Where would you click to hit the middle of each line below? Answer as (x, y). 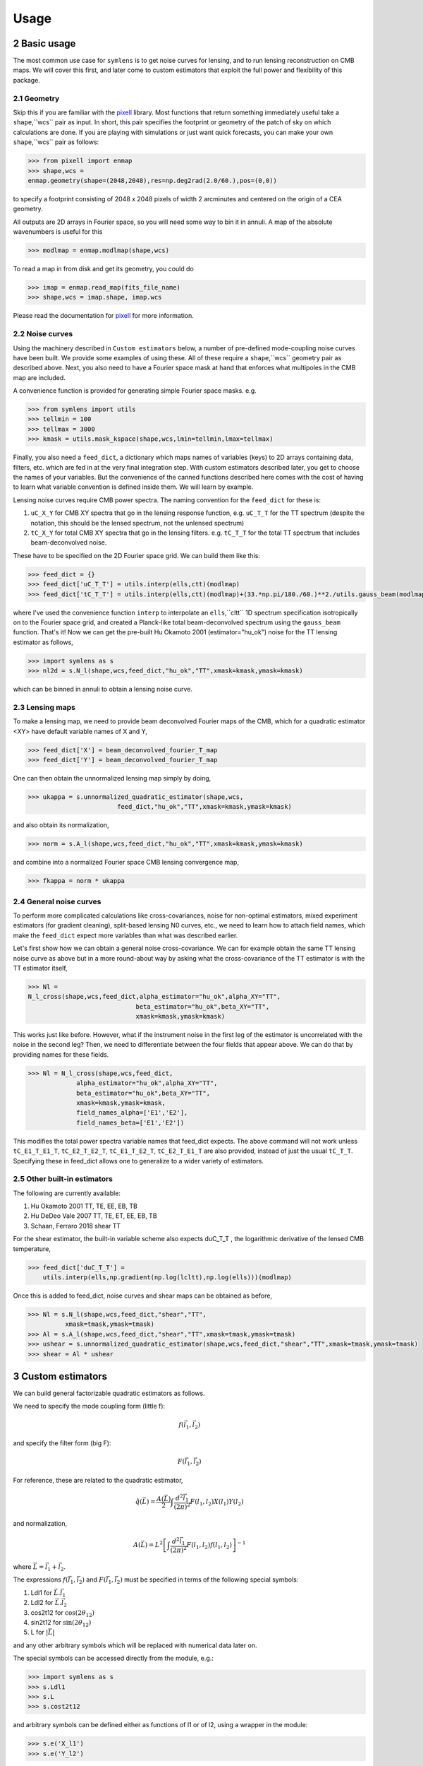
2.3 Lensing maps (44, 707)
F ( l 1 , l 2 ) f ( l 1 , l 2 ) (209, 1546)
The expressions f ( (41, 1580)
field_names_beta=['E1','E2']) (130, 1122)
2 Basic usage (44, 43)
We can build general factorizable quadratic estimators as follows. (109, 1393)
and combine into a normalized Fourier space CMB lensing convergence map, (126, 863)
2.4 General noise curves (57, 901)
